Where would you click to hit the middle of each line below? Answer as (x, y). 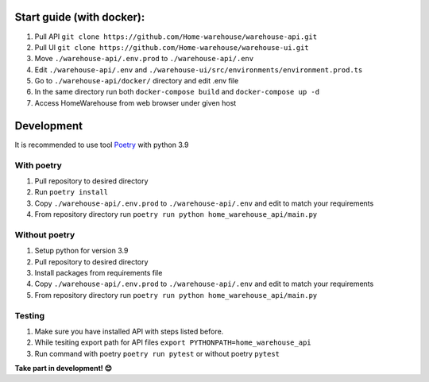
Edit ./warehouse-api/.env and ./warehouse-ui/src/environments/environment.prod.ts (199, 69)
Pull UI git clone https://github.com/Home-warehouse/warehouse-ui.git (172, 47)
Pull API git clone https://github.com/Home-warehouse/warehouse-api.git (176, 37)
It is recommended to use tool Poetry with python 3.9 (102, 145)
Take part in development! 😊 (64, 368)
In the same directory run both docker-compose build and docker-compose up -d (177, 92)
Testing (30, 315)
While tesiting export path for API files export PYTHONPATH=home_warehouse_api (173, 342)
